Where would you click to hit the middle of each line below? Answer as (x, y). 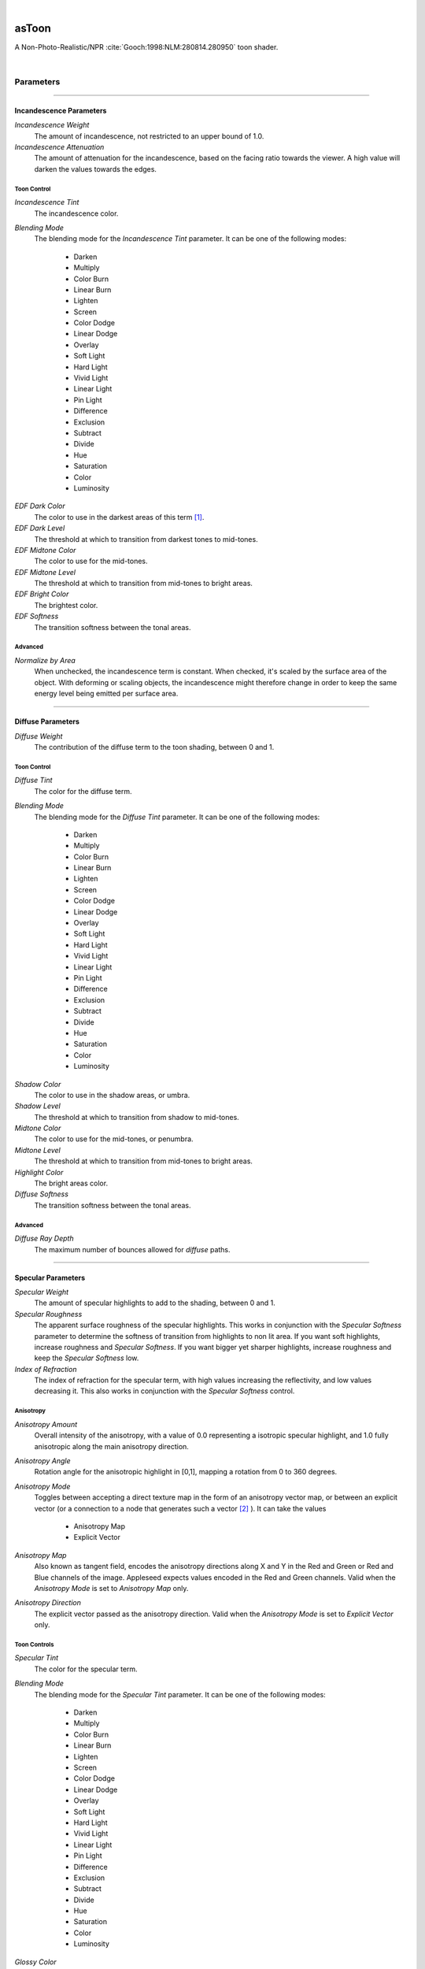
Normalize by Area (45, 661)
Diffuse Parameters (47, 721)
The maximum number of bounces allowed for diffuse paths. (133, 1249)
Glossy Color (35, 1962)
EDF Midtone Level (45, 572)
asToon (33, 28)
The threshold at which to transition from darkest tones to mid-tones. (146, 539)
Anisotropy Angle (42, 1461)
